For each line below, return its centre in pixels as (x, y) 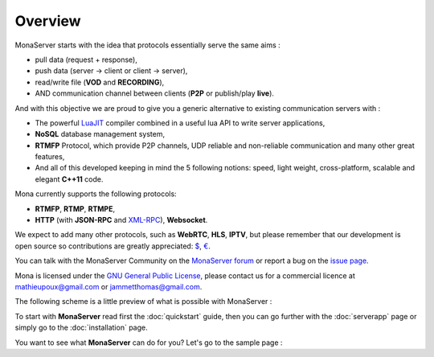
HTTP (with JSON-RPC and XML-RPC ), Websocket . (121, 220)
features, (50, 157)
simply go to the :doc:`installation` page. (81, 328)
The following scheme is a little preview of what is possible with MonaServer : (143, 302)
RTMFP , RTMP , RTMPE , (75, 208)
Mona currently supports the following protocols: (96, 194)
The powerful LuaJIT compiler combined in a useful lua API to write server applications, (180, 123)
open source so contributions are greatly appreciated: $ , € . (113, 246)
